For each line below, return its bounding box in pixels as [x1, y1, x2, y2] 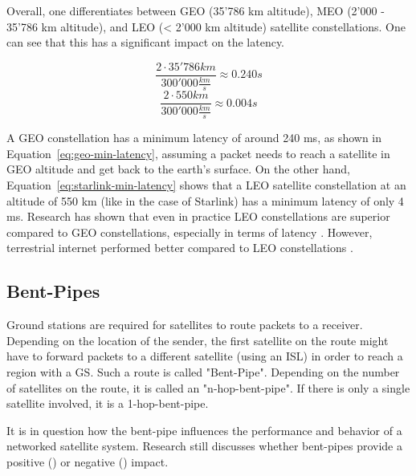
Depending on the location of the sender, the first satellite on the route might [6, 332, 389, 348]
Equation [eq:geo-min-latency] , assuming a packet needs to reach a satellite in [6, 144, 390, 161]
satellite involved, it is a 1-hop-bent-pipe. [6, 395, 209, 412]
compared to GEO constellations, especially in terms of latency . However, [6, 223, 373, 240]
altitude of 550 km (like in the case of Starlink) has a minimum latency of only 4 [6, 192, 404, 209]
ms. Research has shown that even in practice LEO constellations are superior [6, 208, 390, 225]
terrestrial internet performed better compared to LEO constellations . [6, 239, 353, 256]
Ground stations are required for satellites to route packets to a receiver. [6, 316, 363, 333]
